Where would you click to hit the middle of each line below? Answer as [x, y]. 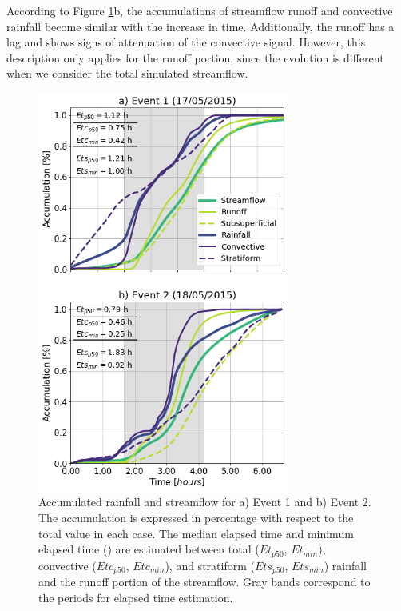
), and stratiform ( [210, 565]
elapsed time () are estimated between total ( [149, 549]
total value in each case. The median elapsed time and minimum [196, 533]
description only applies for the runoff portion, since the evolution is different [195, 57]
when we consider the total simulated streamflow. [127, 73]
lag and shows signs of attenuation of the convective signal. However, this [186, 42]
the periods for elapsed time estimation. [136, 597]
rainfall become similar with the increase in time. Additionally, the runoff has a [200, 26]
